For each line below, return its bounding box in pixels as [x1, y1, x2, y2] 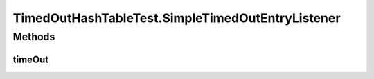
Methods [12, 30, 55, 43]
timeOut [12, 53, 49, 65]
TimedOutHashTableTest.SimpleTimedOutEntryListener [12, 10, 341, 26]
